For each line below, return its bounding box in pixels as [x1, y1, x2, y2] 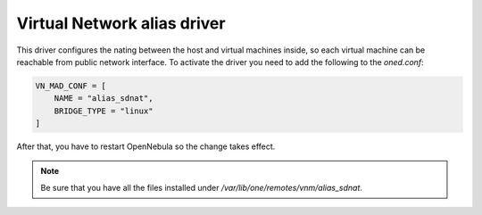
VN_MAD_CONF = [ [35, 80, 107, 91]
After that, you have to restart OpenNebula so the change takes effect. [16, 141, 276, 152]
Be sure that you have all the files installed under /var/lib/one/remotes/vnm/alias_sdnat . [40, 182, 363, 193]
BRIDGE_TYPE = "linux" [54, 105, 154, 116]
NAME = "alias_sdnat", [54, 94, 154, 103]
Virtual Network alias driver [16, 13, 226, 33]
